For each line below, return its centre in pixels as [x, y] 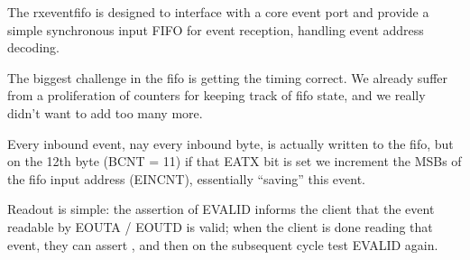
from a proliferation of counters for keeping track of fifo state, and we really [217, 95]
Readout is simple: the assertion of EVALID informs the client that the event [221, 209]
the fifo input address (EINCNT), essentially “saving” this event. [186, 178]
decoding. [33, 47]
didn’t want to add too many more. [105, 112]
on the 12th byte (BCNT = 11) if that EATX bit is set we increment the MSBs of [235, 161]
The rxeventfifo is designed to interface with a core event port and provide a [218, 12]
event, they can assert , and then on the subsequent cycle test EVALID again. [223, 244]
